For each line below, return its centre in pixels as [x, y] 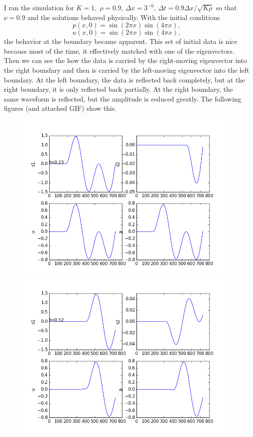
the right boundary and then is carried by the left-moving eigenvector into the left [127, 70]
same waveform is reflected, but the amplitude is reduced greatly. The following [123, 98]
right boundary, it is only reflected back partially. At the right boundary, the [118, 89]
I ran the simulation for [39, 7]
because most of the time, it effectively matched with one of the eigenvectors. [119, 51]
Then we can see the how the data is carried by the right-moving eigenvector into [126, 60]
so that [226, 7]
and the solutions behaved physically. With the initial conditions [124, 17]
